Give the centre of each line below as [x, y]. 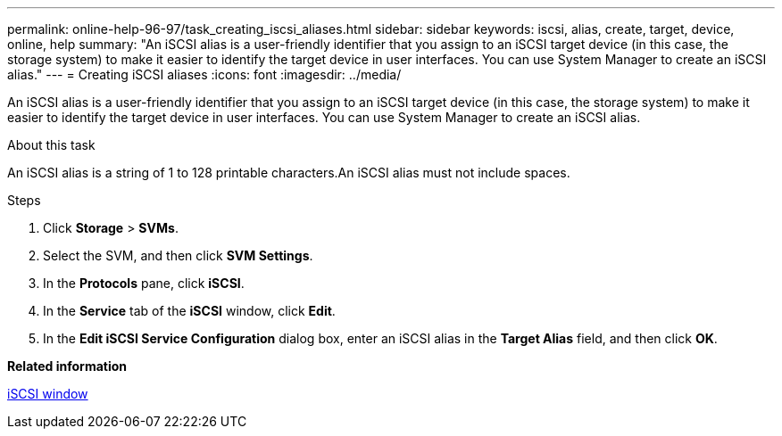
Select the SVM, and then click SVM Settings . [178, 255]
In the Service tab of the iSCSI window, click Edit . [189, 311]
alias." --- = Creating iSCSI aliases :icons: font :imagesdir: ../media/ [204, 74]
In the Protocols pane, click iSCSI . [144, 283]
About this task [51, 145]
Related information [67, 366]
